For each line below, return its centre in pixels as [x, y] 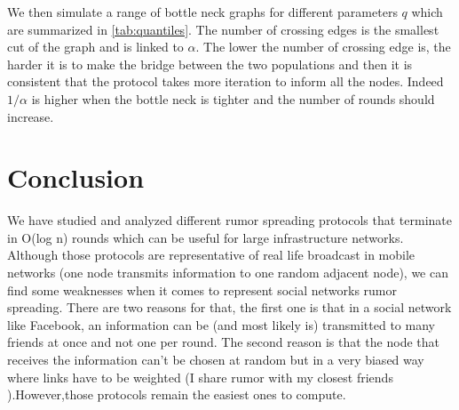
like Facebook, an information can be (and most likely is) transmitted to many [221, 324]
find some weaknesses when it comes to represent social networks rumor [202, 289]
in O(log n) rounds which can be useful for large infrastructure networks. [206, 237]
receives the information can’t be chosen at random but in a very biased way [216, 360]
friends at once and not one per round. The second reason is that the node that [223, 342]
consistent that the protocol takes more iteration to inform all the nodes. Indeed [226, 81]
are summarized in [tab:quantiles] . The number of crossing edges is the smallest [223, 29]
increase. [31, 116]
